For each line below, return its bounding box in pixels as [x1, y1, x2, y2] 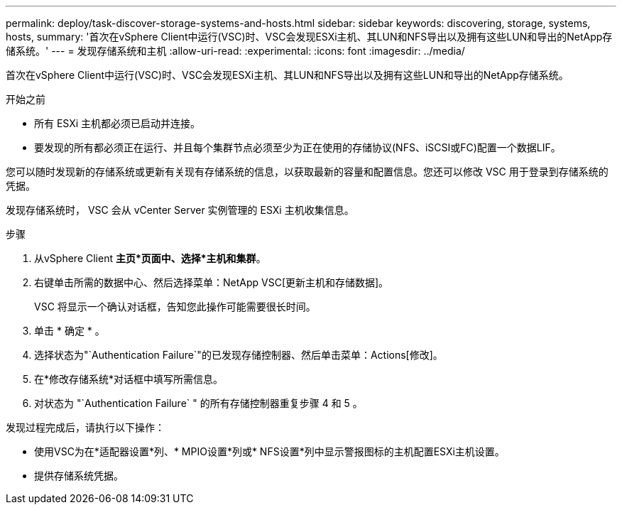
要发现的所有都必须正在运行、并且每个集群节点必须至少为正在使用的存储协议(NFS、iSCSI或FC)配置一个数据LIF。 [34, 141, 561, 153]
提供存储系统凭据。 [34, 470, 124, 482]
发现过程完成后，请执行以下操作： [6, 421, 165, 433]
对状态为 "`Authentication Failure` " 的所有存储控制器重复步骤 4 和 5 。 [34, 397, 363, 409]
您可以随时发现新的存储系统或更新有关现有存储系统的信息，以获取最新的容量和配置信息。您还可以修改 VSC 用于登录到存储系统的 [6, 166, 609, 178]
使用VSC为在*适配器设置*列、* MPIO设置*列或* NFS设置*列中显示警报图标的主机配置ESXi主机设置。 [34, 445, 505, 457]
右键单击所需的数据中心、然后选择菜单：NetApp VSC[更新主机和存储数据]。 [34, 276, 389, 288]
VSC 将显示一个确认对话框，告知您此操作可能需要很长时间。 [34, 300, 316, 313]
